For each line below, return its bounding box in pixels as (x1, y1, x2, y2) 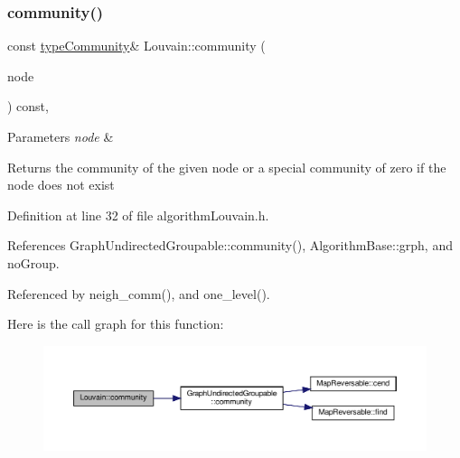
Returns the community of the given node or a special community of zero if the (7, 157, 446, 176)
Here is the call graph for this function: (7, 314, 224, 333)
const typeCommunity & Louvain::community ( (7, 36, 266, 55)
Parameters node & (7, 127, 114, 145)
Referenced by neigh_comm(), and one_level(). (7, 284, 270, 303)
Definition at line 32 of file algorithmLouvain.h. (7, 205, 269, 224)
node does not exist (7, 175, 115, 194)
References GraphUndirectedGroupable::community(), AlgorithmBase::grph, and (7, 236, 453, 255)
